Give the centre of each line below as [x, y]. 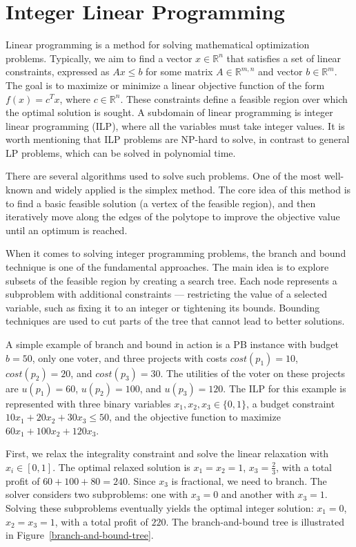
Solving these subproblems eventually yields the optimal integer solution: [160, 507]
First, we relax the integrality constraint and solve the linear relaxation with [167, 453]
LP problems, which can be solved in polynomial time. [121, 152]
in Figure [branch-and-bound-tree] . [80, 535]
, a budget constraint [291, 403]
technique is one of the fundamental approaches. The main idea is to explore [167, 267]
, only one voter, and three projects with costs [129, 357]
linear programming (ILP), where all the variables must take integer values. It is [175, 125]
